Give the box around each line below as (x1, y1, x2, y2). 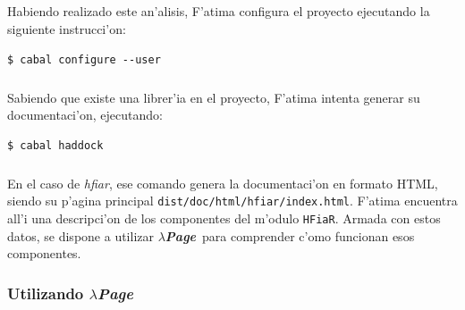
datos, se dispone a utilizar (7, 226, 154, 245)
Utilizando (7, 281, 84, 304)
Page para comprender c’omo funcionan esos (165, 226, 415, 245)
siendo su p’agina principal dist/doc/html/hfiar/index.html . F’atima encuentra (7, 191, 458, 210)
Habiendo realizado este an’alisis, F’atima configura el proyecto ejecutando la (7, 2, 430, 21)
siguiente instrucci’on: (7, 19, 126, 38)
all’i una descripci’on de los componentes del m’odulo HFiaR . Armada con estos (7, 208, 441, 227)
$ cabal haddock (7, 138, 104, 152)
